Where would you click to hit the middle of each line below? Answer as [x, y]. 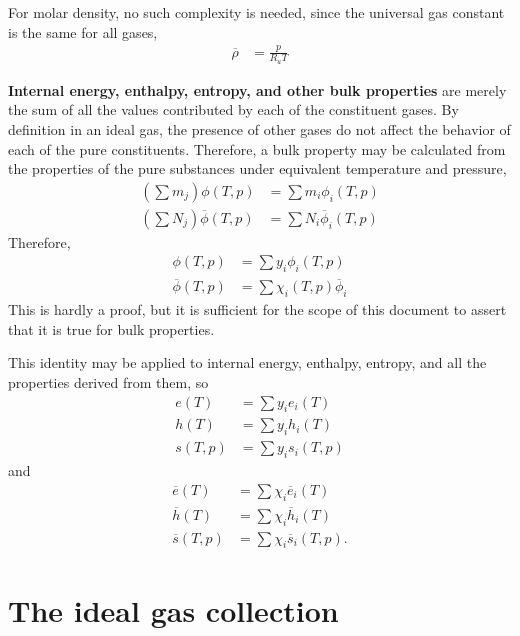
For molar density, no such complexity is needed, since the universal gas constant [256, 12]
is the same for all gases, [83, 31]
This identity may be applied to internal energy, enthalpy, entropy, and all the [247, 362]
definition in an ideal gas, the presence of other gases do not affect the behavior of [259, 128]
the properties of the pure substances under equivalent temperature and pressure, [257, 168]
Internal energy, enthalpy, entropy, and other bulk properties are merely [257, 89]
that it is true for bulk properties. [111, 328]
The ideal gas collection [173, 609]
